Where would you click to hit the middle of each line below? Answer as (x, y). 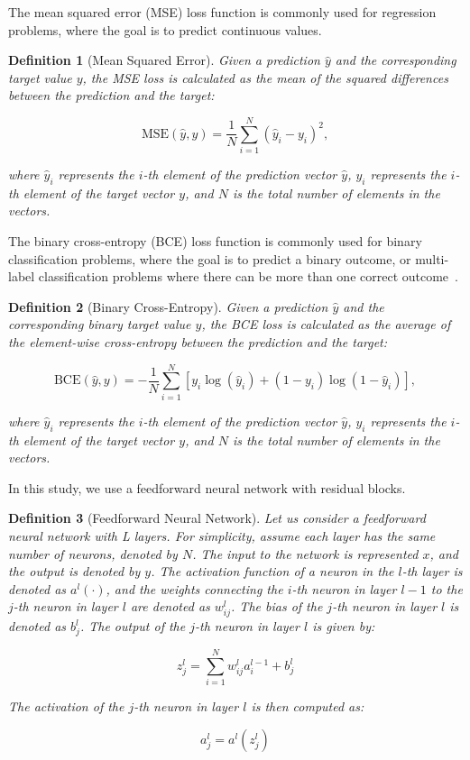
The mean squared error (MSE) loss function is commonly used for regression (222, 12)
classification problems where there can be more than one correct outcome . (248, 276)
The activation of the (66, 706)
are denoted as (170, 606)
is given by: (344, 626)
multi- (432, 258)
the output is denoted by (74, 571)
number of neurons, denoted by (93, 553)
